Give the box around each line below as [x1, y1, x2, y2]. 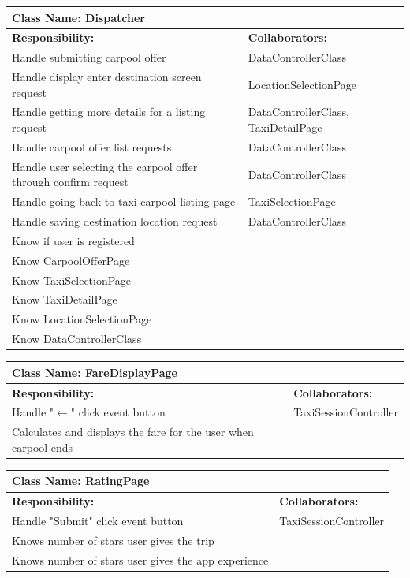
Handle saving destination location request [12, 213, 218, 229]
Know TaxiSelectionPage [12, 271, 132, 288]
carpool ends [12, 438, 73, 455]
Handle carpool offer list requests [12, 138, 172, 155]
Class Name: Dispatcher [12, 9, 145, 25]
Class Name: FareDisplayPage [12, 364, 177, 380]
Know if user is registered [12, 232, 135, 248]
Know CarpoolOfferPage [12, 252, 130, 268]
